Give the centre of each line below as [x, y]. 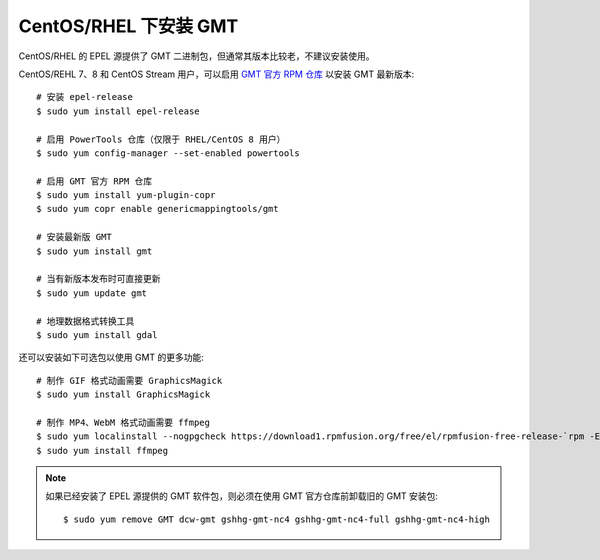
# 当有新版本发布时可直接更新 [98, 279]
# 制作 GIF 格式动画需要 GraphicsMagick [129, 380]
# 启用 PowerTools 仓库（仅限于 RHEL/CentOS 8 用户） [161, 139]
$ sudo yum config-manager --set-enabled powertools [168, 153]
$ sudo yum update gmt [92, 293]
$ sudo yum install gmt [94, 251]
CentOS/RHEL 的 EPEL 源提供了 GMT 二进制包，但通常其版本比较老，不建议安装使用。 [196, 56]
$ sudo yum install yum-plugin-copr [126, 195]
